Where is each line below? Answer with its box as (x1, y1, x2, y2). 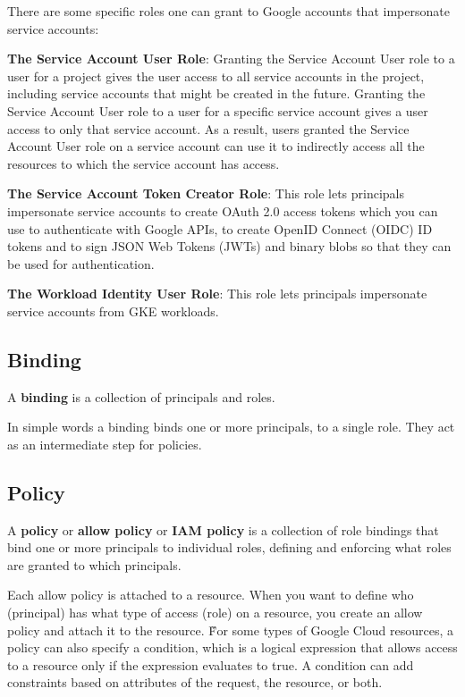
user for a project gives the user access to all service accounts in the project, (7, 66, 425, 85)
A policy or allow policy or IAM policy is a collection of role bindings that (7, 520, 439, 539)
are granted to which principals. (7, 555, 182, 574)
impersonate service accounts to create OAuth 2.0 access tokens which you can (7, 201, 438, 220)
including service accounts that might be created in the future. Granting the (7, 84, 426, 103)
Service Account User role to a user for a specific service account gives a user (7, 101, 428, 120)
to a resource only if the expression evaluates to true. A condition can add (7, 655, 414, 674)
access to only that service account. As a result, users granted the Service (7, 119, 410, 138)
